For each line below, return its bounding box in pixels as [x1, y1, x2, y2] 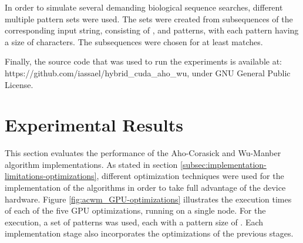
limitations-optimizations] [5, 170, 97, 182]
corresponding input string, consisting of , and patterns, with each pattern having [5, 24, 299, 36]
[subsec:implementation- [180, 158, 267, 170]
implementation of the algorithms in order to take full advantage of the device [5, 181, 286, 194]
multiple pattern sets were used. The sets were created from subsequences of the [5, 12, 293, 25]
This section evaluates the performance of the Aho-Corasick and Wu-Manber [5, 147, 281, 159]
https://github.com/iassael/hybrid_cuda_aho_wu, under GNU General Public [5, 66, 291, 79]
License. [5, 78, 33, 90]
